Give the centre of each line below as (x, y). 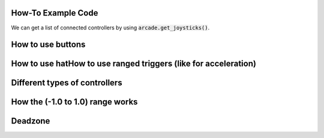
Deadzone (31, 121)
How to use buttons (48, 45)
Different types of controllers (67, 83)
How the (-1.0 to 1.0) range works (74, 102)
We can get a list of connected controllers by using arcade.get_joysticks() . (110, 28)
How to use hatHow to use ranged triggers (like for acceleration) (133, 64)
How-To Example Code (55, 13)
